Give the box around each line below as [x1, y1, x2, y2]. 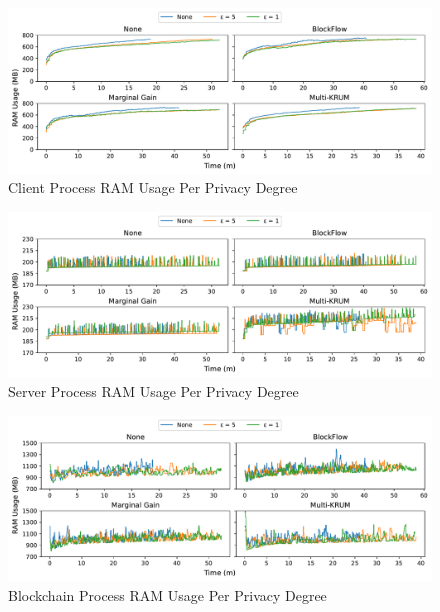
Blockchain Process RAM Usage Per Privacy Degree [8, 584, 327, 605]
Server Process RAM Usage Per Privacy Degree [8, 381, 299, 402]
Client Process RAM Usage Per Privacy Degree [8, 177, 298, 198]
